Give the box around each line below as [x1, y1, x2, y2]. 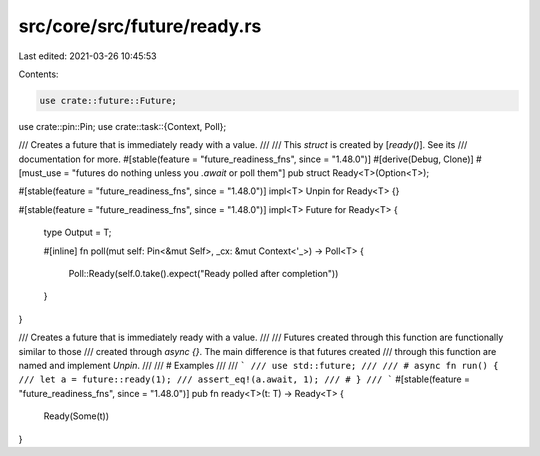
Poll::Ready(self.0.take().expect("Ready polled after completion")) [68, 268, 339, 280]
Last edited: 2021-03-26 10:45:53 [18, 50, 157, 62]
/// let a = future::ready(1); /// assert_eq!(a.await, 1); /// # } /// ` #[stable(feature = [18, 373, 470, 385]
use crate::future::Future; [39, 95, 177, 106]
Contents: [18, 68, 59, 80]
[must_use [18, 167, 62, 179]
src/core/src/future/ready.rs [18, 15, 262, 37]
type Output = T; [43, 226, 112, 239]
